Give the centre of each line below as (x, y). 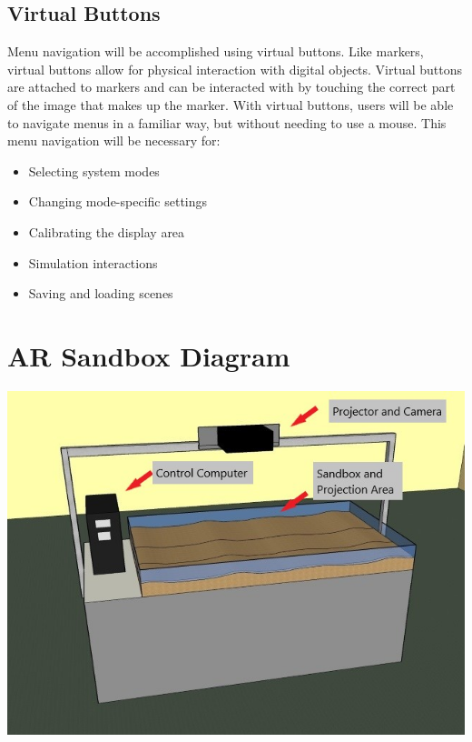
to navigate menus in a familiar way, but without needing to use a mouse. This (227, 122)
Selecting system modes (94, 170)
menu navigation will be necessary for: (114, 140)
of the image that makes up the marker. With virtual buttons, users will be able (231, 104)
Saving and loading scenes (101, 293)
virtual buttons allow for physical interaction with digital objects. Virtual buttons (235, 69)
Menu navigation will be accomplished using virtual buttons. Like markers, (216, 51)
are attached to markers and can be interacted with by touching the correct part (231, 87)
